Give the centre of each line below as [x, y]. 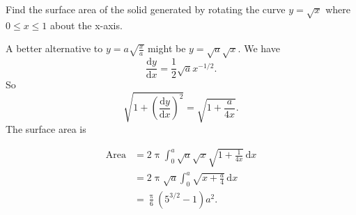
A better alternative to [54, 48]
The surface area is [46, 129]
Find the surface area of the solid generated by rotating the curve [146, 9]
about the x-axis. [86, 25]
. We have [259, 48]
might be [167, 48]
